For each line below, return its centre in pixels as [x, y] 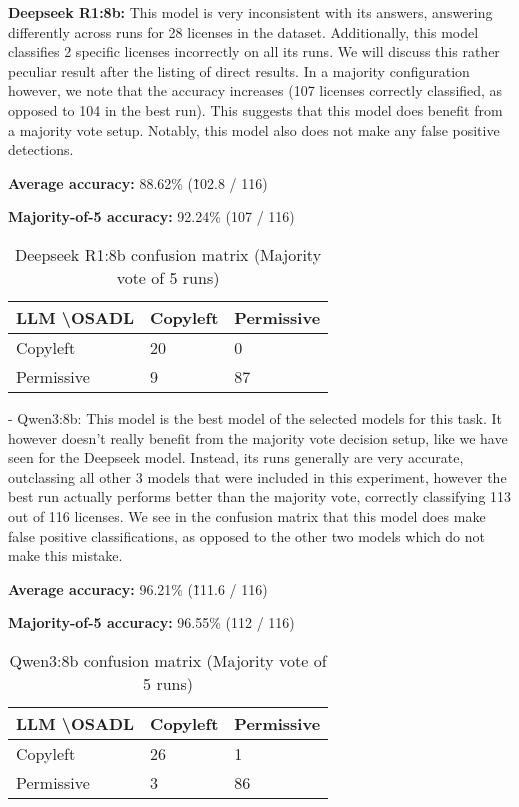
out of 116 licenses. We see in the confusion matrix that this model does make [247, 515]
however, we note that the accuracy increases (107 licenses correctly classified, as [255, 90]
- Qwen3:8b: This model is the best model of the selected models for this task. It [255, 417]
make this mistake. [65, 555]
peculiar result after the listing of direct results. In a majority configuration [239, 70]
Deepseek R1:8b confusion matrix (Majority [168, 254]
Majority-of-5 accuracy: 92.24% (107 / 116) [151, 216]
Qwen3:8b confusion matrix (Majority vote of [168, 660]
